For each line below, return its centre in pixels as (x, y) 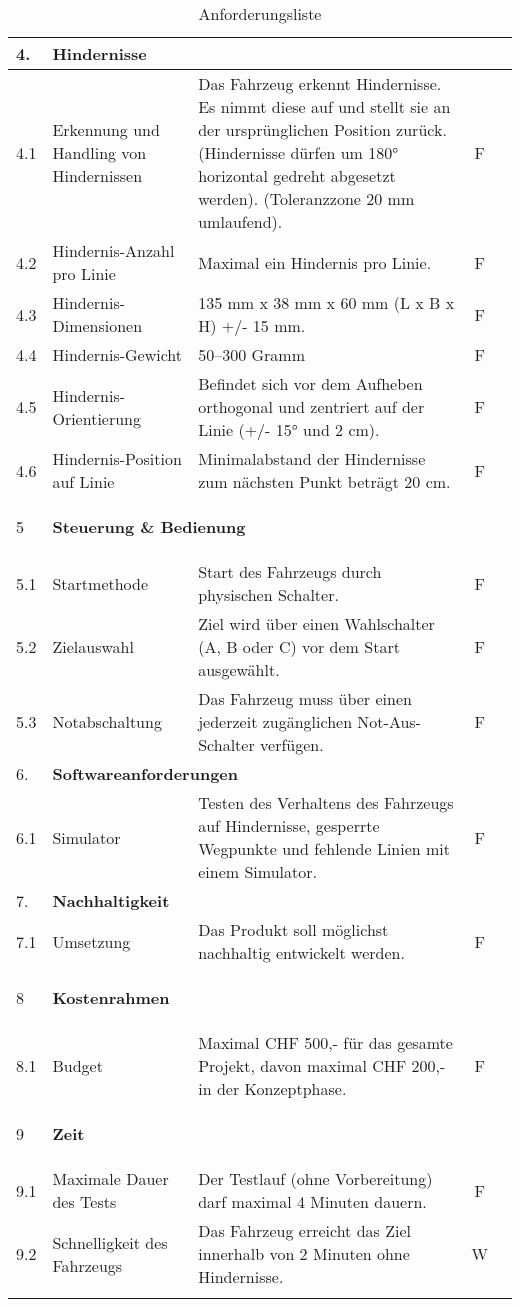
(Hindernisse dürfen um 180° (298, 152)
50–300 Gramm (252, 354)
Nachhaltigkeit (111, 900)
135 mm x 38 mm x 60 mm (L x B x (326, 302)
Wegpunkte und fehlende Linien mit (324, 848)
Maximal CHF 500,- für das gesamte (325, 1042)
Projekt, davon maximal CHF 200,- (322, 1065)
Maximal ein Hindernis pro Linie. (315, 262)
